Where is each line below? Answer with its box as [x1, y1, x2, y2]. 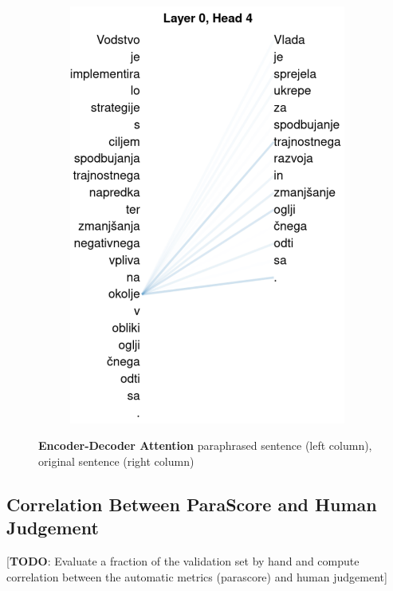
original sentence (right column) [38, 453, 195, 470]
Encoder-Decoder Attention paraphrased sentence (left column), [38, 437, 372, 454]
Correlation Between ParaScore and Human [6, 492, 377, 517]
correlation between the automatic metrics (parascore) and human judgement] [6, 568, 387, 585]
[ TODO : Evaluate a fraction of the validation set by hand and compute [6, 553, 360, 569]
